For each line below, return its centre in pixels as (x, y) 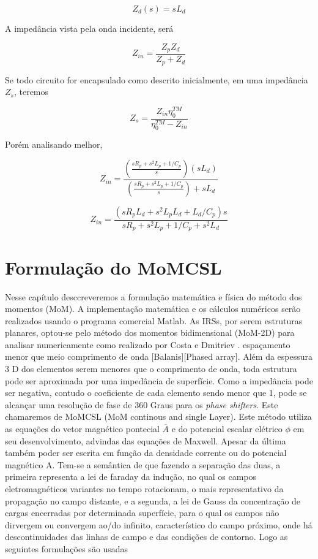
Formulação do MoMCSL (113, 267)
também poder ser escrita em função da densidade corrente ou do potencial (146, 453)
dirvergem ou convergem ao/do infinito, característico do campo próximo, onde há (159, 524)
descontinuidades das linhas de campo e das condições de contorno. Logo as (146, 537)
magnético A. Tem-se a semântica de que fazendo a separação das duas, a (143, 464)
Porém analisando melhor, (54, 144)
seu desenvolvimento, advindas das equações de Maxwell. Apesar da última (146, 440)
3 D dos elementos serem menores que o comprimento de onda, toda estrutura (151, 369)
